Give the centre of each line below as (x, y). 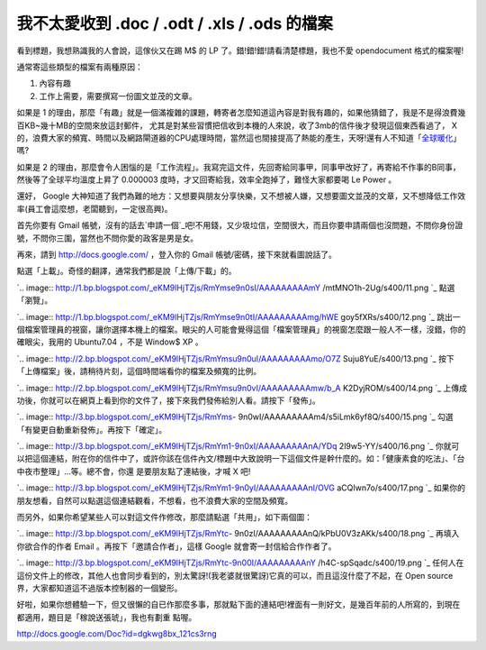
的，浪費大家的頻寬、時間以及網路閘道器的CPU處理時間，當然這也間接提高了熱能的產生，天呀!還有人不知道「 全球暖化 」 (239, 137)
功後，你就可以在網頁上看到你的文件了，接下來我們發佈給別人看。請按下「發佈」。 (168, 400)
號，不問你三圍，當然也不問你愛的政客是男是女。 (107, 238)
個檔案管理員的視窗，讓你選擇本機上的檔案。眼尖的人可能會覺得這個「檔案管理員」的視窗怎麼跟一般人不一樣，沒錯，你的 (241, 329)
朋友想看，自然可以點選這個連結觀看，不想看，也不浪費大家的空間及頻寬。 (154, 500)
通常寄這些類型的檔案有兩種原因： (80, 67)
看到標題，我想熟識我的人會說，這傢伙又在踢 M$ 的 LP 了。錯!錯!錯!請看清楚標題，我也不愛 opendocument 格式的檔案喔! (240, 50)
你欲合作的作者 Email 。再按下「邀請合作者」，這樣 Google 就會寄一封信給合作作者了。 (176, 546)
